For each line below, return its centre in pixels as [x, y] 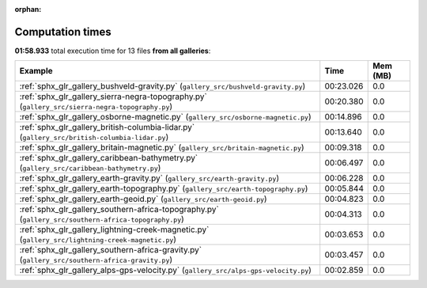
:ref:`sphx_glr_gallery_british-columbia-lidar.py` [107, 127]
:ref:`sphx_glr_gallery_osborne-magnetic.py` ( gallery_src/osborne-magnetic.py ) [165, 117]
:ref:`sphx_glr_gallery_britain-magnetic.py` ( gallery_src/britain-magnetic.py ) [162, 148]
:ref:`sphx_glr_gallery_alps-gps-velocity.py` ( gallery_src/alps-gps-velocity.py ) [166, 271]
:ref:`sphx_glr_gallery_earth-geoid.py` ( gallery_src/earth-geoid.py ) [144, 199]
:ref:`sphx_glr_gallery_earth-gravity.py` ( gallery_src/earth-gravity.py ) [149, 178]
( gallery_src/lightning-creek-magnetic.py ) [98, 240]
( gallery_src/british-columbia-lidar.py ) [94, 137]
